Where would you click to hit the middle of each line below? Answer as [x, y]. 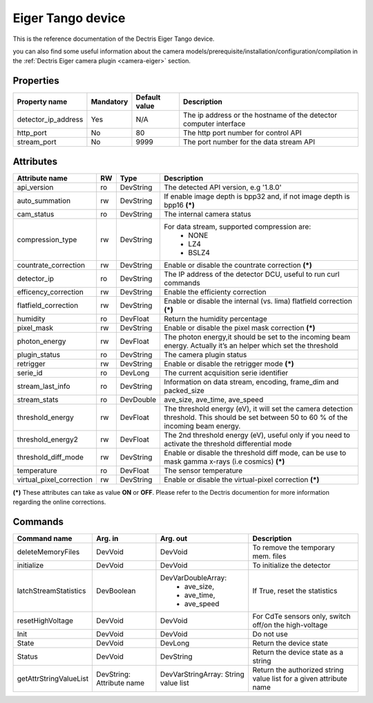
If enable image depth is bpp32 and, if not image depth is [257, 196]
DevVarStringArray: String [202, 675]
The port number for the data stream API [249, 142]
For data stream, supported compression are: [237, 226]
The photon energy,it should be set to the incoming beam [257, 337]
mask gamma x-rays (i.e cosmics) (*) [224, 462]
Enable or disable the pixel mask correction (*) [239, 327]
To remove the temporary [294, 548]
